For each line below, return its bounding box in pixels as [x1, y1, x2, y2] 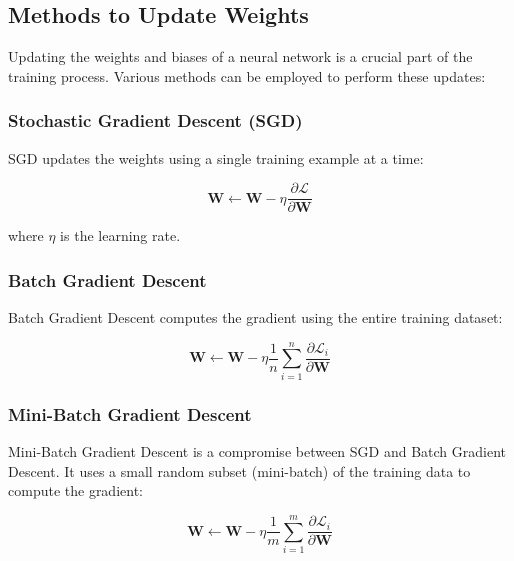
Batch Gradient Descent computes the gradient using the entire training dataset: [8, 307, 503, 328]
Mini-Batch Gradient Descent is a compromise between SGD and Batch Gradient [8, 441, 506, 462]
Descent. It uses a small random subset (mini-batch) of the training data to [8, 460, 471, 481]
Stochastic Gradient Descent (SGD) [8, 108, 303, 133]
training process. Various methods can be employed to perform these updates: [8, 65, 486, 86]
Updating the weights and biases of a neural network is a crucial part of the [8, 46, 473, 67]
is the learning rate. [60, 225, 181, 246]
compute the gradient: [8, 480, 143, 501]
